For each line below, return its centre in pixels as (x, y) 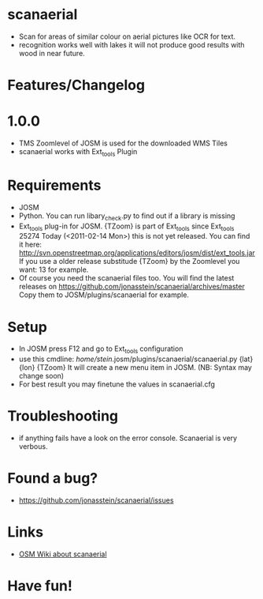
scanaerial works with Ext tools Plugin (78, 153)
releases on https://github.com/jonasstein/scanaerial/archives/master (131, 287)
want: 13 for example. (54, 269)
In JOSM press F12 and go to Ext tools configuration (101, 350)
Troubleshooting (63, 416)
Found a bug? (53, 478)
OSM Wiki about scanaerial (63, 554)
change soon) (41, 376)
